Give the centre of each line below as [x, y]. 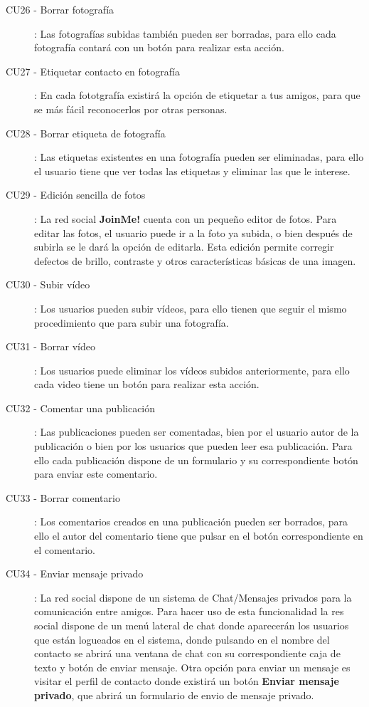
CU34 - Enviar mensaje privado [75, 574]
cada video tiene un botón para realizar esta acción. [147, 384]
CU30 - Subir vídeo [48, 284]
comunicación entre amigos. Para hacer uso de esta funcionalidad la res [189, 611]
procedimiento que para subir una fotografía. [132, 322]
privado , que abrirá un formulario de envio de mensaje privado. [174, 695]
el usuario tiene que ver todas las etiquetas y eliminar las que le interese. [192, 171]
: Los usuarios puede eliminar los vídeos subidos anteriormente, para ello [192, 370]
